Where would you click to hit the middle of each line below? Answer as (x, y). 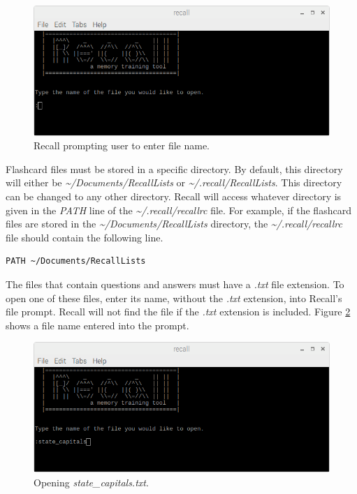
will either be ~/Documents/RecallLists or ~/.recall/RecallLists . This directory (174, 182)
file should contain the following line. (85, 237)
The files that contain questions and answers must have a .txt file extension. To (175, 284)
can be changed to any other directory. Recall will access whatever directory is (174, 196)
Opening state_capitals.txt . (91, 482)
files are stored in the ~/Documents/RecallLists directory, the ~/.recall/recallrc (174, 224)
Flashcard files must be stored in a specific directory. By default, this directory (174, 169)
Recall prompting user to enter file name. (122, 145)
